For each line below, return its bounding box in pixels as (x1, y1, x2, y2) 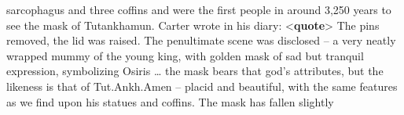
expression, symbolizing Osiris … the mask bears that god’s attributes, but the (6, 63, 384, 79)
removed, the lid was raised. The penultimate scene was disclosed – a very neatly (6, 32, 396, 49)
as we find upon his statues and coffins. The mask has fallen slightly (6, 93, 334, 110)
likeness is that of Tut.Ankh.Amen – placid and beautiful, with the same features (6, 77, 398, 94)
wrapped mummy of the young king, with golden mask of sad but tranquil (6, 47, 364, 63)
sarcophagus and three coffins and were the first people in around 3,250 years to (6, 2, 391, 17)
